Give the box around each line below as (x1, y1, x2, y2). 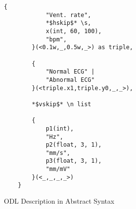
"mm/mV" (45, 166, 71, 173)
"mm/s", (45, 149, 71, 156)
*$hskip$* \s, (45, 19, 91, 27)
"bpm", (45, 36, 67, 43)
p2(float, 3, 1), (45, 141, 102, 149)
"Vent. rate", (45, 11, 91, 19)
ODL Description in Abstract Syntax (4, 196, 115, 206)
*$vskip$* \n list (32, 100, 91, 108)
